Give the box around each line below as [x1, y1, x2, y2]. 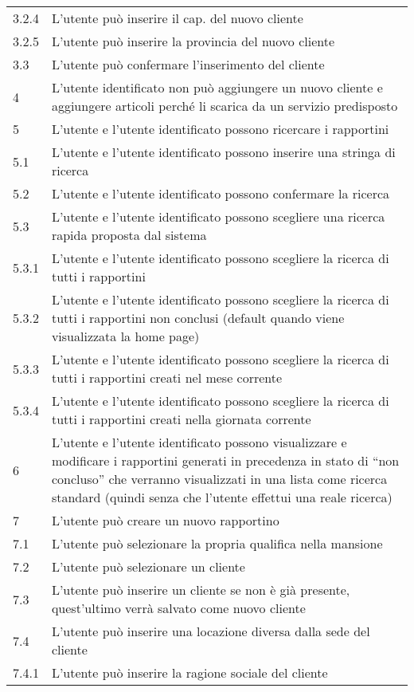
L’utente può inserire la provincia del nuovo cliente [51, 32, 335, 50]
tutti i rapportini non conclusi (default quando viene [51, 309, 345, 327]
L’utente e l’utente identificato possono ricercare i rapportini [51, 120, 389, 138]
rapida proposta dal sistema [51, 226, 207, 244]
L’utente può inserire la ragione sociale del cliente [51, 663, 328, 682]
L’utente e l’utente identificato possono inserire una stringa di [51, 143, 396, 161]
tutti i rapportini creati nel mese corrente [51, 368, 283, 387]
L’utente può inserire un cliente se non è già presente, [51, 580, 350, 599]
